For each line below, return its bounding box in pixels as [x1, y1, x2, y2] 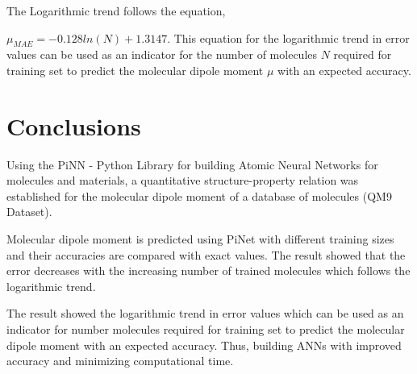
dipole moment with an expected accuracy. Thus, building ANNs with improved [6, 336, 402, 353]
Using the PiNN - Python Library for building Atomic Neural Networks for [6, 156, 378, 172]
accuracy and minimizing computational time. [6, 352, 234, 369]
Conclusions [6, 109, 141, 142]
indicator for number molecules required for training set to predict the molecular [6, 321, 405, 338]
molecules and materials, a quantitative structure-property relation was [6, 172, 359, 189]
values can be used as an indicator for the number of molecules [6, 46, 318, 63]
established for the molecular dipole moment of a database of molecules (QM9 [6, 187, 392, 204]
